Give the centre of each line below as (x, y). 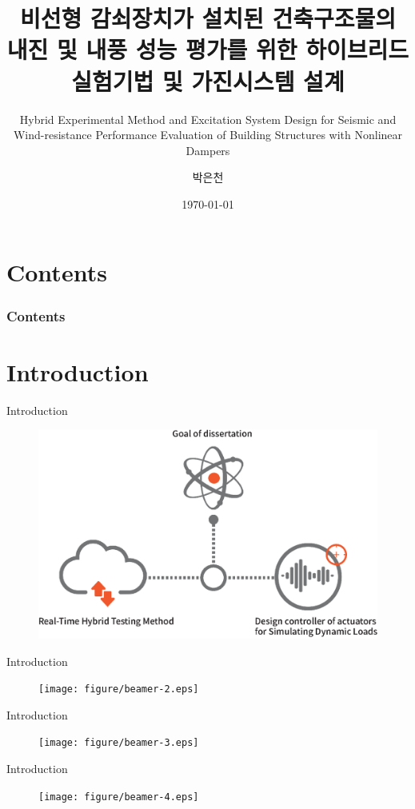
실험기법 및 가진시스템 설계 (208, 80)
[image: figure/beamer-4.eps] (119, 797)
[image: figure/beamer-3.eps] (119, 743)
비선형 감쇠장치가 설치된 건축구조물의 (208, 18)
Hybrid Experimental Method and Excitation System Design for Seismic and (208, 119)
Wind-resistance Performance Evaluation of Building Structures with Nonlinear (208, 135)
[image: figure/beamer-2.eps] (119, 689)
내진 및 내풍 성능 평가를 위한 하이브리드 (208, 49)
